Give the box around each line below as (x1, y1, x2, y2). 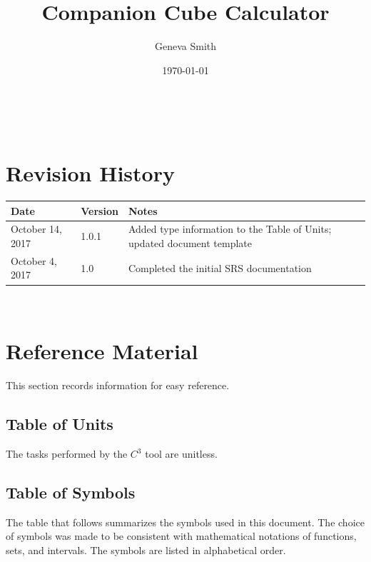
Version (81, 203, 118, 218)
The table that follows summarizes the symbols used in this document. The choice (6, 514, 365, 529)
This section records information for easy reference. (6, 378, 230, 393)
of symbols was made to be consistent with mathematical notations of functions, (6, 528, 357, 543)
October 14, (11, 221, 62, 236)
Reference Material (6, 336, 198, 366)
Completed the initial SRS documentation (128, 260, 312, 275)
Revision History (6, 159, 175, 188)
